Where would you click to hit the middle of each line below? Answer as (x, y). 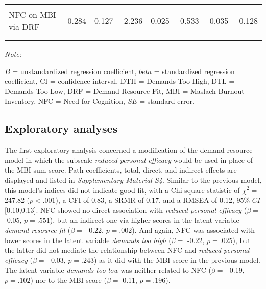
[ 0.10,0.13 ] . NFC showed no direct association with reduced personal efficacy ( (126, 210)
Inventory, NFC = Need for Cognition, (65, 101)
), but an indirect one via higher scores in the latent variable (144, 220)
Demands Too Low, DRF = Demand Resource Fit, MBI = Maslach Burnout (125, 91)
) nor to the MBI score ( (68, 280)
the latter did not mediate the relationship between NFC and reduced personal (127, 250)
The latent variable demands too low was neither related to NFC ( (108, 270)
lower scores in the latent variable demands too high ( (88, 240)
